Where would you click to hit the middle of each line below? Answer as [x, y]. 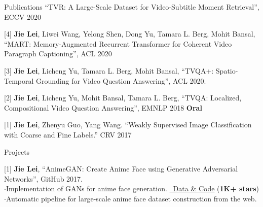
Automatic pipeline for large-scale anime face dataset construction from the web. [131, 198]
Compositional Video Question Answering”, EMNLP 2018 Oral [103, 107]
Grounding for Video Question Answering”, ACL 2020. [121, 80]
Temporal [19, 80]
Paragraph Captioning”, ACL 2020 [58, 54]
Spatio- [227, 70]
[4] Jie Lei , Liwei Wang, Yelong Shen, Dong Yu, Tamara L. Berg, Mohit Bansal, [130, 34]
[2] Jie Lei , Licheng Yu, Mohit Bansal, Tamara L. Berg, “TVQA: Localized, [123, 98]
